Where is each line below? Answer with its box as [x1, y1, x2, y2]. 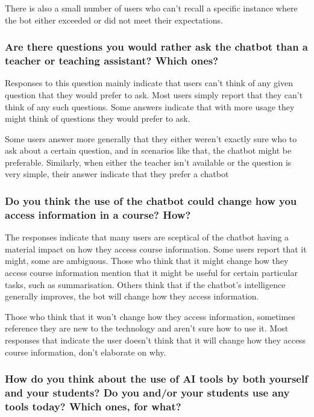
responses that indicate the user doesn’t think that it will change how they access [5, 333, 306, 346]
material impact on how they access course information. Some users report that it [5, 242, 307, 255]
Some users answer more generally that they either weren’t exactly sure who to [5, 132, 297, 145]
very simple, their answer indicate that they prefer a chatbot [5, 168, 229, 180]
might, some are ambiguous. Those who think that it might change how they [5, 254, 289, 267]
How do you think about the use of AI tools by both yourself [5, 371, 308, 386]
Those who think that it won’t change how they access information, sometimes [5, 310, 295, 322]
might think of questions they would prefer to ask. [5, 112, 190, 125]
